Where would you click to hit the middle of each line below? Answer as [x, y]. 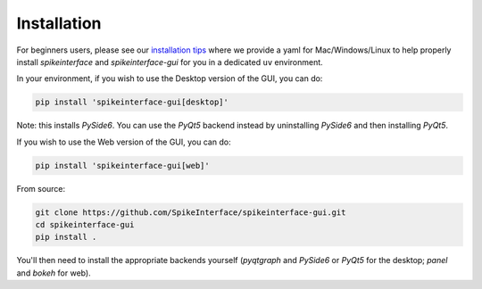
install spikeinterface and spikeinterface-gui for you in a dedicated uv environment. [170, 62]
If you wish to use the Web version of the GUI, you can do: [124, 142]
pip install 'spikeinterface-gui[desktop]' [132, 102]
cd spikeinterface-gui [85, 225]
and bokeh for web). [54, 273]
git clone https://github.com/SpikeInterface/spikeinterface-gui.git [191, 212]
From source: [41, 188]
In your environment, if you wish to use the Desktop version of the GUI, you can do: [170, 78]
